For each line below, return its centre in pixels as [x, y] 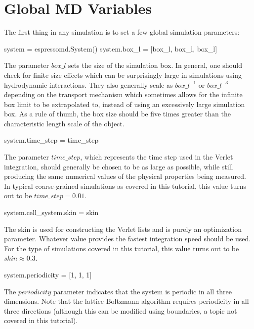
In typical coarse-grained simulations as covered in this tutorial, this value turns [125, 186]
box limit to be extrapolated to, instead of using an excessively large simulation [125, 104]
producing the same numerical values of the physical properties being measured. [125, 176]
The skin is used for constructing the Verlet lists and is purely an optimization [123, 229]
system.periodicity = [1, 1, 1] [48, 274]
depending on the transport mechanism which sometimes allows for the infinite [123, 94]
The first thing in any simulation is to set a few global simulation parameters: [122, 32]
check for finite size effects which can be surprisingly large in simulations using [123, 75]
